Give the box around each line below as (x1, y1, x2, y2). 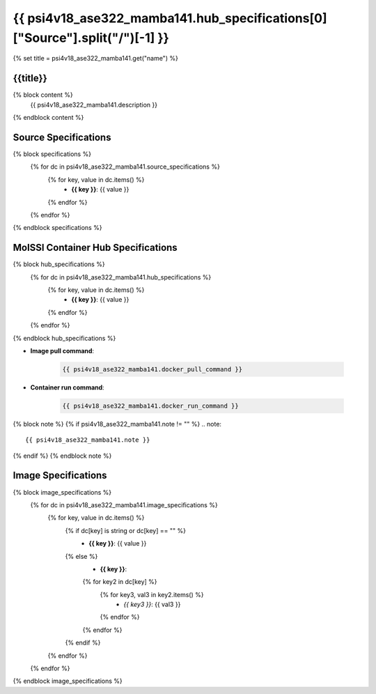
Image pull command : (30, 346, 94, 355)
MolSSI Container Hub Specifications (13, 242, 178, 254)
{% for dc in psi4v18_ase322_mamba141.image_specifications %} (30, 500, 219, 509)
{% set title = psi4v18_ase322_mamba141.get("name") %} (13, 54, 179, 63)
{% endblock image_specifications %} (13, 677, 123, 686)
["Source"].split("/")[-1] (13, 30, 155, 45)
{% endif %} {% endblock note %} (13, 452, 112, 460)
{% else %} (65, 552, 98, 560)
